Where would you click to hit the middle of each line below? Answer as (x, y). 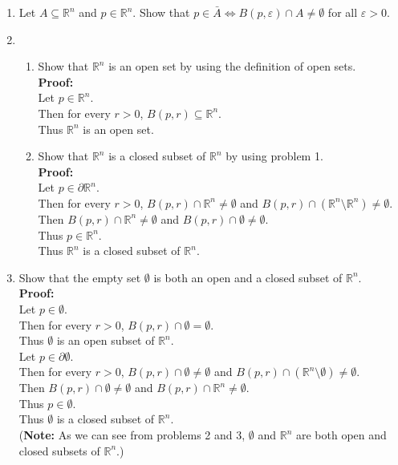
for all (343, 12)
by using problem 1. (274, 156)
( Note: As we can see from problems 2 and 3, (132, 435)
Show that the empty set (80, 277)
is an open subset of (106, 340)
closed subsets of (59, 450)
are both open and (341, 435)
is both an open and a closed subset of (248, 277)
